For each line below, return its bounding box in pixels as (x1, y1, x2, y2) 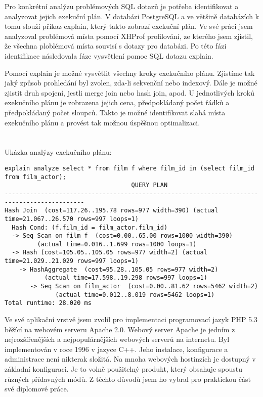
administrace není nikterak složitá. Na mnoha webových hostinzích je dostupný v (5, 354, 256, 364)
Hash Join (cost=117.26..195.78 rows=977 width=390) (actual (5, 207, 218, 214)
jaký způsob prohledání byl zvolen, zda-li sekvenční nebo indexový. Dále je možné (5, 77, 257, 88)
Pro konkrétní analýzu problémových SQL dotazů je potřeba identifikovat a (5, 1, 239, 11)
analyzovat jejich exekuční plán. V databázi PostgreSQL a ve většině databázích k (5, 11, 259, 21)
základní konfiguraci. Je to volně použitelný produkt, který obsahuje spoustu (5, 364, 243, 374)
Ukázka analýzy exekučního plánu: (5, 147, 112, 157)
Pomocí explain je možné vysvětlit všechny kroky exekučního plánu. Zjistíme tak (5, 67, 255, 78)
